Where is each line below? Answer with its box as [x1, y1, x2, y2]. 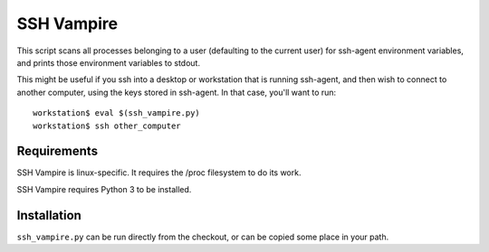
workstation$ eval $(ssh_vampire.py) [33, 108, 201, 118]
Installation [16, 208, 81, 223]
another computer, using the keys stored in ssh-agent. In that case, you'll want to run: [16, 87, 337, 98]
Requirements [16, 144, 99, 159]
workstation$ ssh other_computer [33, 120, 181, 131]
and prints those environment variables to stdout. [16, 57, 201, 68]
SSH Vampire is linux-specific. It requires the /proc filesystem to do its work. [16, 167, 302, 178]
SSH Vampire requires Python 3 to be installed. [16, 183, 192, 194]
